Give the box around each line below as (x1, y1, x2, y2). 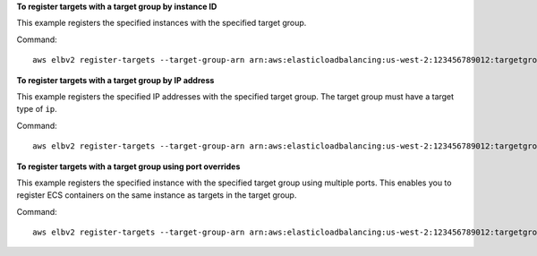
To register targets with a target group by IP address (16, 74, 215, 85)
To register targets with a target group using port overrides (16, 161, 241, 172)
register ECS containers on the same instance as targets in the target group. (16, 190, 297, 201)
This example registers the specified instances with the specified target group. (16, 18, 307, 29)
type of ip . (16, 104, 57, 115)
